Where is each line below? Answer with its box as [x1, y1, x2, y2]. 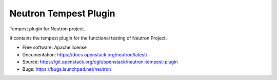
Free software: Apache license [22, 44, 87, 51]
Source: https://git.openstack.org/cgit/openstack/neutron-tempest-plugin [22, 59, 178, 65]
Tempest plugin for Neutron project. [9, 26, 86, 32]
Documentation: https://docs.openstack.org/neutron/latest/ [22, 51, 148, 57]
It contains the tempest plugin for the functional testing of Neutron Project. [9, 35, 167, 41]
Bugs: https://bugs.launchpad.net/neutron [22, 66, 111, 72]
